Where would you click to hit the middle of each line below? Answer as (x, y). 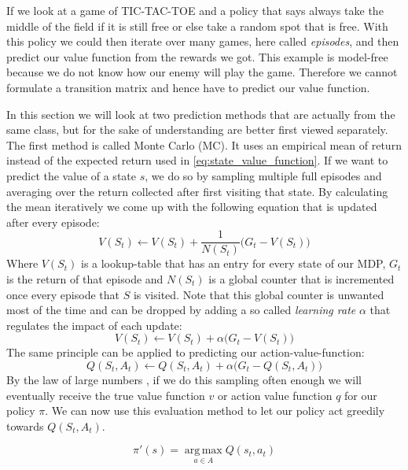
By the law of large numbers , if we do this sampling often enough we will (184, 379)
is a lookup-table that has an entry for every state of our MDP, (233, 263)
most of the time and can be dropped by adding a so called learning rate (181, 310)
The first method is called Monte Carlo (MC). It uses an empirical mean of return (204, 144)
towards (25, 426)
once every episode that (63, 294)
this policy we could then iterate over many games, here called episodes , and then (203, 41)
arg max (203, 451)
